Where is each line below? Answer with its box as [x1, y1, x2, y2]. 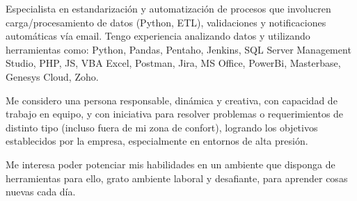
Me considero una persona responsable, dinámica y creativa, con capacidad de [6, 93, 338, 107]
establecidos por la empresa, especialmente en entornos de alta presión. [6, 134, 308, 148]
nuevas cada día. [6, 184, 76, 199]
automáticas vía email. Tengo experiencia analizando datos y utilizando [6, 29, 310, 43]
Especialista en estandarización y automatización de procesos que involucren [6, 1, 331, 15]
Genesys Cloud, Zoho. [6, 69, 99, 83]
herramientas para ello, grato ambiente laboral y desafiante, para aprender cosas [6, 170, 348, 185]
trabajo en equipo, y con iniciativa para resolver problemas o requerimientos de [6, 106, 344, 121]
